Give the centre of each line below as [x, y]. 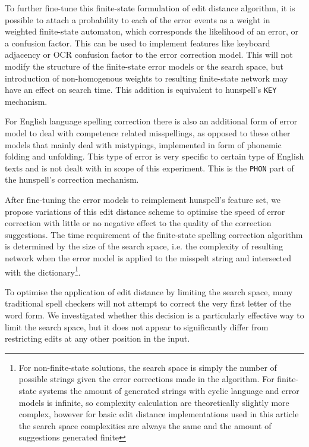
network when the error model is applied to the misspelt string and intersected [148, 258]
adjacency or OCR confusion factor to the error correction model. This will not [149, 54]
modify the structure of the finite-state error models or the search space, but [144, 66]
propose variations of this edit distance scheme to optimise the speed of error [145, 211]
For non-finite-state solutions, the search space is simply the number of [148, 367]
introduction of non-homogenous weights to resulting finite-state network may [146, 78]
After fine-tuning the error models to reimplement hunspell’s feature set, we [143, 200]
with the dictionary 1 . [43, 271]
